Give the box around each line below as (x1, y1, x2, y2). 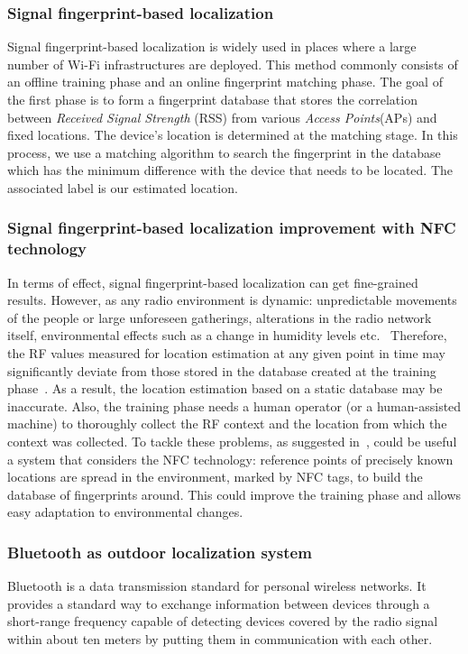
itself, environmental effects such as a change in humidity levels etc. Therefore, (7, 326, 447, 345)
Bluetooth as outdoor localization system (7, 540, 312, 563)
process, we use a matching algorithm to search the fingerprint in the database (7, 143, 441, 161)
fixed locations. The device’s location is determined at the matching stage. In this (7, 125, 458, 144)
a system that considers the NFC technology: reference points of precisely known (7, 449, 454, 468)
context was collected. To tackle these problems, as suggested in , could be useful (7, 432, 457, 451)
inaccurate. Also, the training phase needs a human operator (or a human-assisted (7, 396, 462, 415)
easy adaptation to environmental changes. (7, 502, 243, 521)
